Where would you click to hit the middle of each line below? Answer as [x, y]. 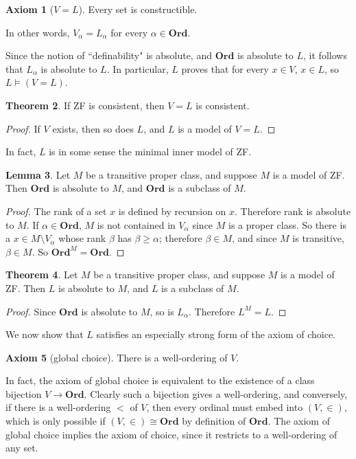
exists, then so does [93, 128]
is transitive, [318, 238]
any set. [22, 448]
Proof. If [23, 128]
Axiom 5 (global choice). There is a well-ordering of [117, 357]
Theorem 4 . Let [42, 275]
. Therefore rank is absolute [293, 211]
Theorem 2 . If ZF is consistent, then [85, 105]
